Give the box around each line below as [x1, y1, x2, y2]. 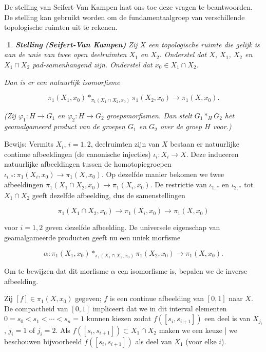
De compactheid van [4, 303, 68, 313]
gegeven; [75, 293, 102, 304]
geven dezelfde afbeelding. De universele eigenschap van [45, 222, 220, 233]
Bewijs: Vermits [4, 138, 54, 149]
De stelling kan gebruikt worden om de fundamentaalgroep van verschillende [4, 11, 245, 22]
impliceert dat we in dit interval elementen [92, 303, 227, 313]
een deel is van [204, 313, 251, 324]
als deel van [135, 336, 172, 346]
